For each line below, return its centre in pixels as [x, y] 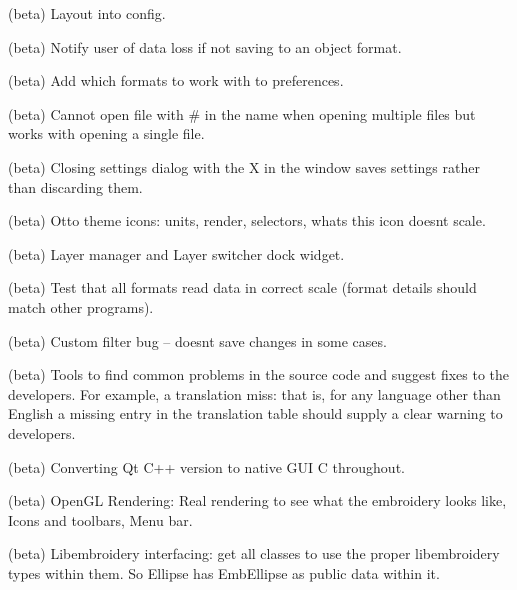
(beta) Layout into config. [87, 13]
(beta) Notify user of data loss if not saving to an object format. [205, 46]
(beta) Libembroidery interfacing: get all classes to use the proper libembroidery [254, 553]
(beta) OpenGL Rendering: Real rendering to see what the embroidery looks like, [257, 500]
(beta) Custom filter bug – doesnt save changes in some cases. [197, 340]
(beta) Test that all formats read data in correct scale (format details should [242, 287]
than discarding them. [75, 186]
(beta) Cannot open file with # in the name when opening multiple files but [242, 113]
